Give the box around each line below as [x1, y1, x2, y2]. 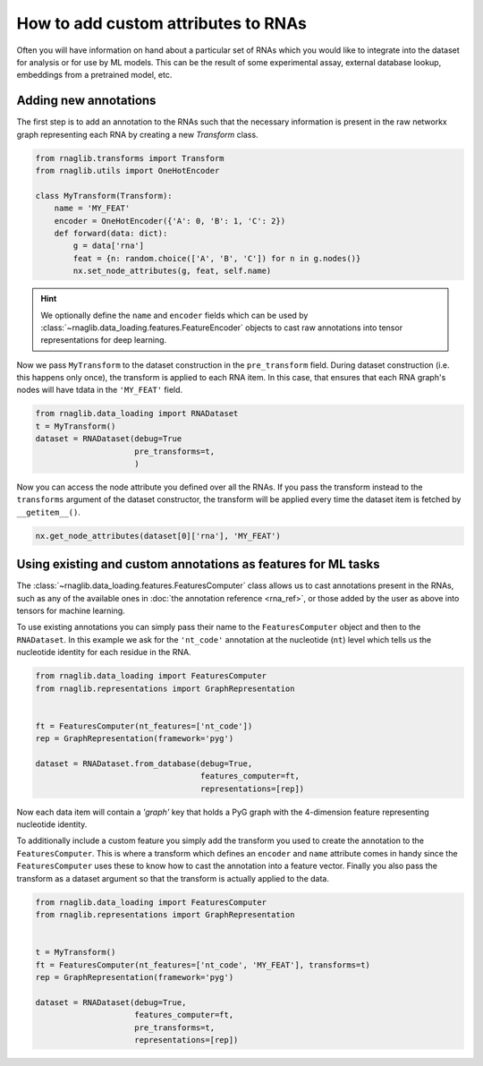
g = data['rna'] [72, 241, 145, 251]
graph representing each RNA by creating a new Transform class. [16, 129, 258, 140]
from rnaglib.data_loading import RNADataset [35, 408, 239, 419]
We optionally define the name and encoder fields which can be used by [40, 310, 309, 320]
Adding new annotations [16, 93, 157, 108]
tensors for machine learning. [16, 605, 125, 617]
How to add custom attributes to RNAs [16, 13, 308, 33]
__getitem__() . [16, 507, 80, 517]
